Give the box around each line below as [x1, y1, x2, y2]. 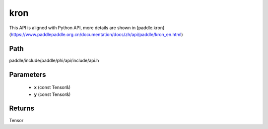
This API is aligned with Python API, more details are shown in [9, 25, 136, 31]
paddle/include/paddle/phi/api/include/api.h [9, 57, 99, 63]
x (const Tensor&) [34, 85, 71, 90]
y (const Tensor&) [34, 91, 71, 97]
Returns [9, 104, 35, 113]
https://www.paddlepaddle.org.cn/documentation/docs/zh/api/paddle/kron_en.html [10, 31, 182, 37]
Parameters [9, 70, 46, 79]
